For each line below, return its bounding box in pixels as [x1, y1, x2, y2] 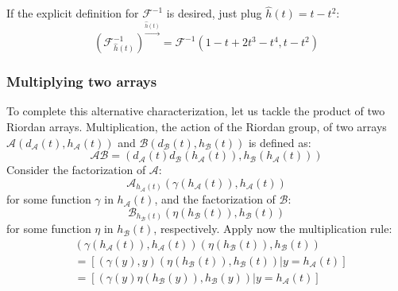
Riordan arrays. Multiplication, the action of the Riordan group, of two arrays [6, 118, 387, 134]
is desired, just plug [166, 5, 262, 21]
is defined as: [248, 134, 311, 150]
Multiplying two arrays [6, 72, 157, 91]
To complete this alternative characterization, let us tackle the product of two [6, 103, 385, 119]
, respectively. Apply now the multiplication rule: [153, 220, 392, 237]
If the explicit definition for [6, 5, 139, 21]
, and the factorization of [154, 191, 276, 208]
